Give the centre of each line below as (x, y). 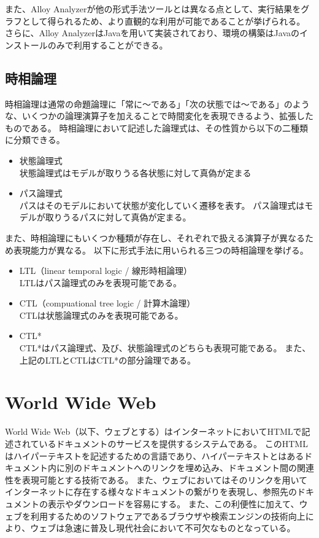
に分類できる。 (35, 140)
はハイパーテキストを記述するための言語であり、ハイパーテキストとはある (155, 455)
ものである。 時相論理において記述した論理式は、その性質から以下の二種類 (157, 127)
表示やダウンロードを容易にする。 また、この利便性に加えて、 (173, 503)
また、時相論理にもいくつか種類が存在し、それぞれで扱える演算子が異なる (155, 237)
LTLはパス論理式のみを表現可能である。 (101, 282)
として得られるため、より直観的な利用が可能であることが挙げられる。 (163, 21)
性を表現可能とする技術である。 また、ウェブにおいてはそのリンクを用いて (156, 479)
